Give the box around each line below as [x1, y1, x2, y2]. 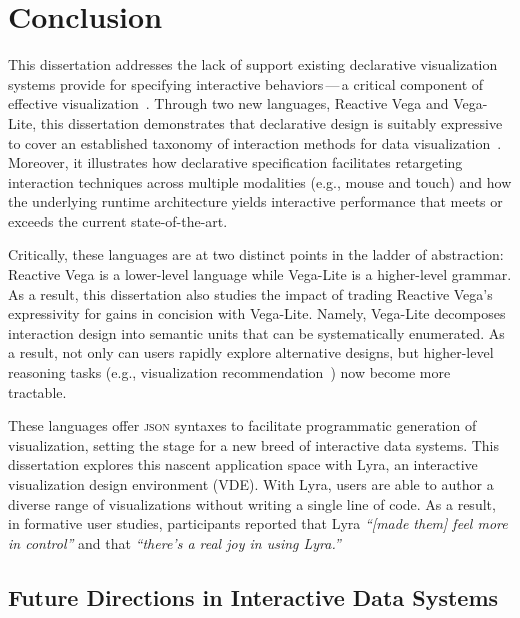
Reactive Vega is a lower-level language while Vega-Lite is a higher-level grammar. [8, 264, 512, 285]
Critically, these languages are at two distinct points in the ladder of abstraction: [8, 244, 504, 265]
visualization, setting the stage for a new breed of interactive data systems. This [8, 434, 500, 455]
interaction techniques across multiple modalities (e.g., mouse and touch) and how [8, 171, 512, 192]
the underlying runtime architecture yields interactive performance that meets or [8, 191, 503, 212]
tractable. [8, 381, 67, 402]
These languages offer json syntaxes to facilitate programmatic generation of [8, 415, 477, 436]
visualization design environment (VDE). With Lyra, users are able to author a [8, 474, 494, 494]
